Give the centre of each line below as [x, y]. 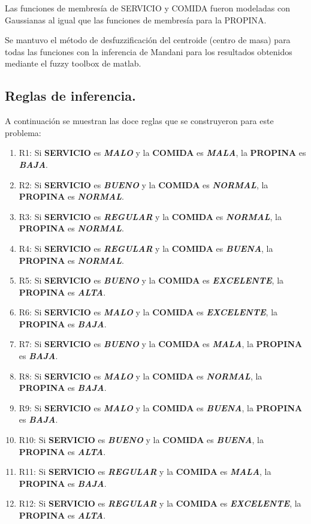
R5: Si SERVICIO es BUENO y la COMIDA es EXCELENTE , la [151, 280]
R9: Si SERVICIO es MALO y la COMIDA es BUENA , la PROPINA [161, 407]
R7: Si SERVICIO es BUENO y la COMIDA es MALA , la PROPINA [161, 344]
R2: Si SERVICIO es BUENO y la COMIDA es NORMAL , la [144, 184]
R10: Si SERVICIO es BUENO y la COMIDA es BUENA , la [141, 440]
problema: [23, 132]
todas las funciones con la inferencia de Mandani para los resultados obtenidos [149, 51]
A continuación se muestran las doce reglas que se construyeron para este [139, 121]
